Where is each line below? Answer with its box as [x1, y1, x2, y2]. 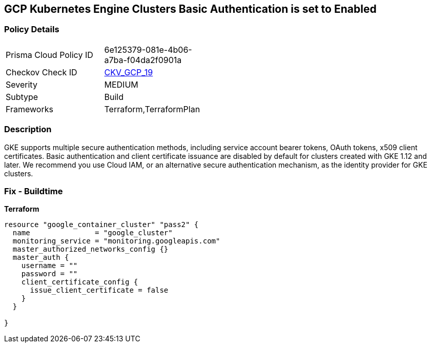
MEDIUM [104, 79, 138, 90]
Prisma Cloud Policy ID [6, 49, 93, 60]
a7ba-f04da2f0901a [104, 54, 182, 65]
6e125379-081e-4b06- [104, 44, 192, 55]
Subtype [6, 91, 38, 102]
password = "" [21, 270, 78, 278]
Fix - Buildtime [4, 186, 63, 196]
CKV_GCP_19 [104, 67, 153, 77]
